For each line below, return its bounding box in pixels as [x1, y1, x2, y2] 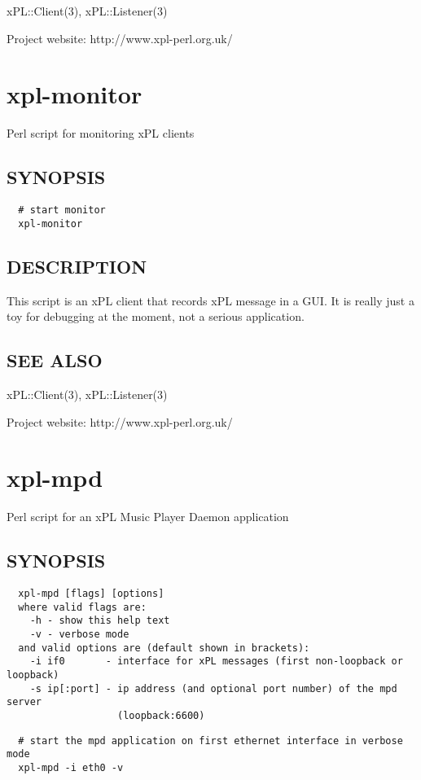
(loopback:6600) [117, 710, 205, 722]
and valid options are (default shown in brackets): [18, 642, 310, 654]
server [7, 696, 42, 708]
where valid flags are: [18, 601, 147, 613]
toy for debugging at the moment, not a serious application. [7, 308, 305, 325]
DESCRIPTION [7, 253, 147, 278]
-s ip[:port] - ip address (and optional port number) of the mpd [29, 682, 397, 695]
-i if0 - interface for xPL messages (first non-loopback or [29, 655, 403, 668]
